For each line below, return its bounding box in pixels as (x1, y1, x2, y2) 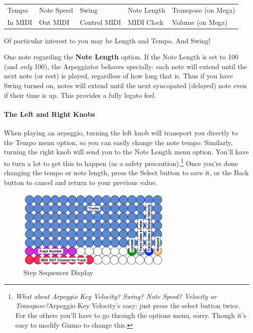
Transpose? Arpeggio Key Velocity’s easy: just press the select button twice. (15, 300, 240, 311)
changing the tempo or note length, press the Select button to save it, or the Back (4, 167, 249, 178)
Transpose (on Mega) (172, 4, 235, 15)
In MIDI (7, 17, 33, 27)
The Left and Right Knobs (4, 109, 95, 119)
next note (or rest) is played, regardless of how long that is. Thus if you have (4, 71, 233, 81)
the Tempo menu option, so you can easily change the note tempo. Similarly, (4, 137, 233, 147)
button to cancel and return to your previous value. (4, 177, 158, 187)
